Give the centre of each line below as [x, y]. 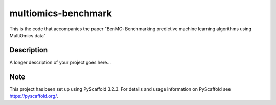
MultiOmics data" [28, 35]
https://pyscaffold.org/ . [34, 96]
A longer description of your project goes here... [60, 62]
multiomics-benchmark [61, 13]
